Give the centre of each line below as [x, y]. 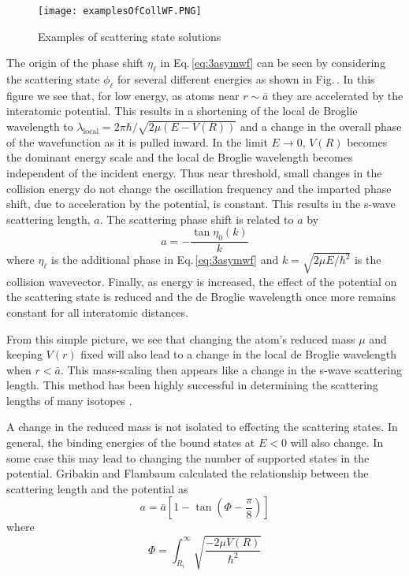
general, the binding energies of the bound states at [131, 442]
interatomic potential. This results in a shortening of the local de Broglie [182, 111]
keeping [24, 354]
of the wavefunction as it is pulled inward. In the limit [137, 141]
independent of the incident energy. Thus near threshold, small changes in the [194, 172]
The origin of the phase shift [75, 63]
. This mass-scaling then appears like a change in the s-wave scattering [231, 369]
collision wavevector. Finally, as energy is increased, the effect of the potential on [202, 281]
